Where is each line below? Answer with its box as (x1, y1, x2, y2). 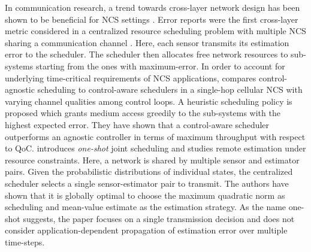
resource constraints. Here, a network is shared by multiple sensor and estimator (5, 153, 300, 166)
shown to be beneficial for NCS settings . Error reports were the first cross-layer (5, 13, 298, 25)
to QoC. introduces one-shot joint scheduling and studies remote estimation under (5, 142, 306, 154)
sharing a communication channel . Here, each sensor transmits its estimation (5, 36, 289, 48)
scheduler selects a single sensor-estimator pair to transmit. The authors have (5, 177, 289, 189)
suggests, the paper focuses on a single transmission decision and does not (23, 212, 295, 224)
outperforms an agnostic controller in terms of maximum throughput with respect (5, 130, 306, 142)
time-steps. (5, 235, 45, 248)
